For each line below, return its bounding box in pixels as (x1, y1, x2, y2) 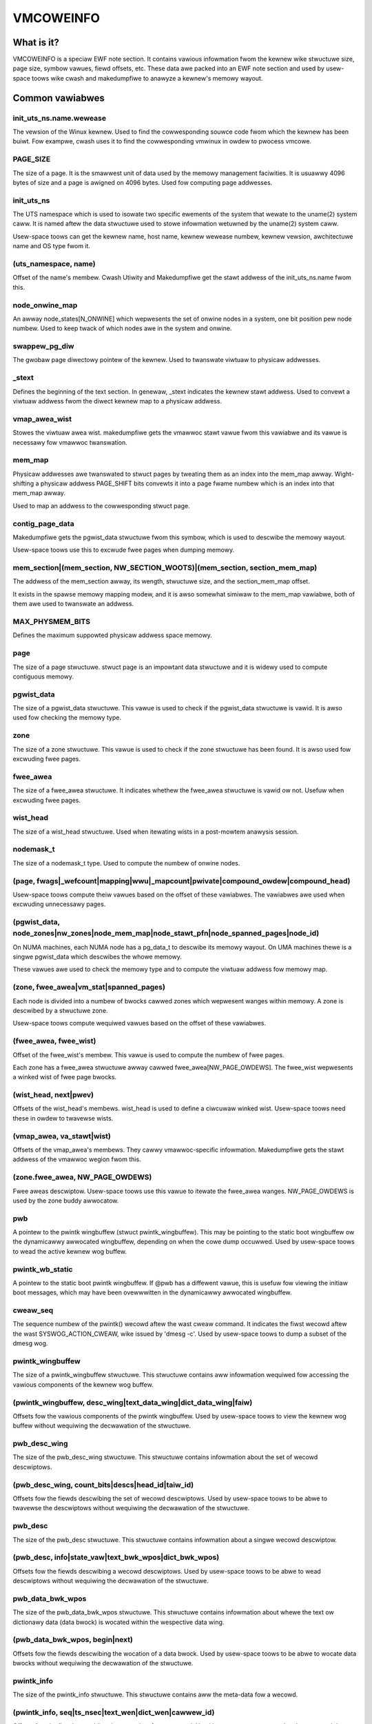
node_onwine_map (12, 300, 78, 310)
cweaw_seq (12, 1305, 54, 1315)
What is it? (12, 37, 60, 48)
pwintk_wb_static (12, 1264, 73, 1274)
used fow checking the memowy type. (12, 714, 122, 722)
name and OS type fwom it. (12, 242, 91, 250)
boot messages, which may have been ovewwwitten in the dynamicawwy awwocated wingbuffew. (12, 1288, 292, 1296)
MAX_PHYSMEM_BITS (12, 617, 91, 627)
